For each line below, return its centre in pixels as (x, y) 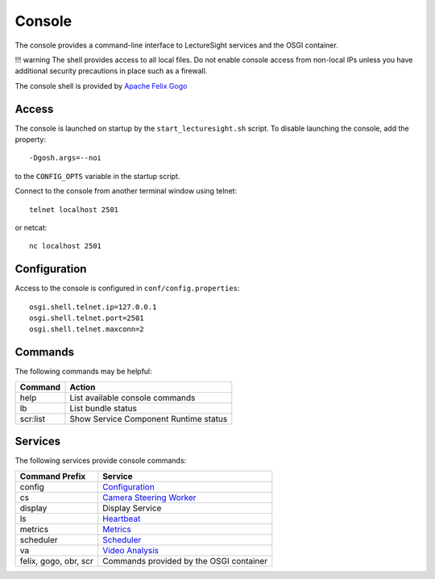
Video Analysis (130, 550)
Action (83, 387)
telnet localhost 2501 (74, 209)
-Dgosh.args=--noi (66, 158)
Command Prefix (53, 476)
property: (30, 140)
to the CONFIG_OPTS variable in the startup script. (97, 176)
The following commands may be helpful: (83, 372)
